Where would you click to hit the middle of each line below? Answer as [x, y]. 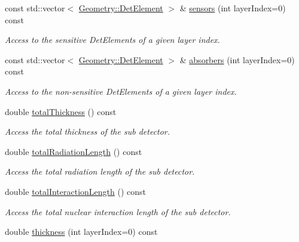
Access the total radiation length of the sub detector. [100, 171]
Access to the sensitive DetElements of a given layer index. [112, 40]
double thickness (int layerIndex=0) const [81, 232]
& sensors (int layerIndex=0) [233, 8]
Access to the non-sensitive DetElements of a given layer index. [121, 91]
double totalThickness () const [61, 111]
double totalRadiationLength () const [74, 151]
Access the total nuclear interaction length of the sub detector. [118, 211]
